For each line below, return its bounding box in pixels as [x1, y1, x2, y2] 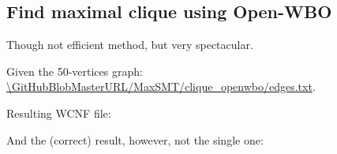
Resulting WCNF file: [6, 104, 111, 121]
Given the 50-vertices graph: [6, 62, 143, 79]
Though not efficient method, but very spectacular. [6, 36, 253, 53]
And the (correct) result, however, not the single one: [6, 131, 264, 148]
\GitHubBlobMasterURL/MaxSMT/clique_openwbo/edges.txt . [6, 78, 316, 95]
